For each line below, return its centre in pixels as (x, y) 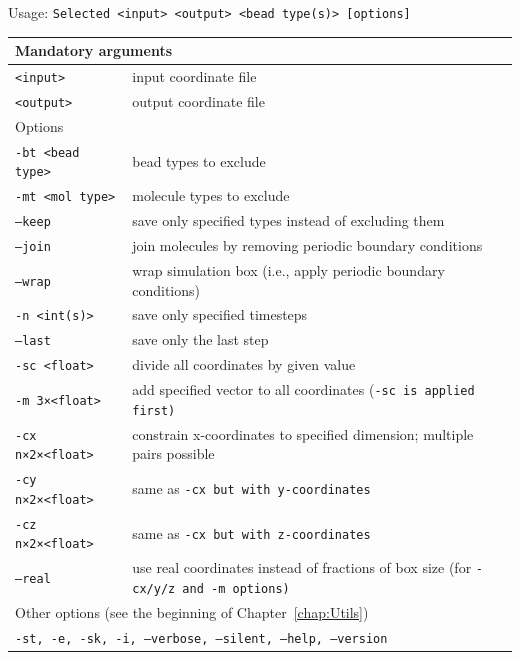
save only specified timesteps (220, 314)
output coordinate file (198, 100)
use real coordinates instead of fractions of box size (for (302, 567)
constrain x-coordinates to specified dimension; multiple (303, 433)
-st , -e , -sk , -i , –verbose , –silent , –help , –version (201, 638)
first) (154, 410)
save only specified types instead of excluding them (288, 220)
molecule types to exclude (211, 195)
